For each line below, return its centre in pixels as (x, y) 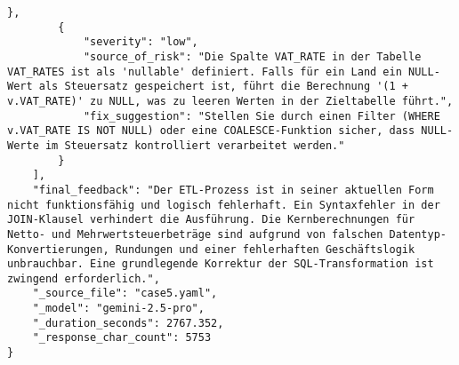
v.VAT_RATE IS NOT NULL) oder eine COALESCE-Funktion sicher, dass (211, 131)
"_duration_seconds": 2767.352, (128, 323)
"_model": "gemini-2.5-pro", (118, 309)
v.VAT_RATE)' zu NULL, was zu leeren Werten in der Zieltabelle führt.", (230, 101)
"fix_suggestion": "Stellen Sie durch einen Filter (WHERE (262, 116)
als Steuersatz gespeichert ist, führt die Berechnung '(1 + (224, 87)
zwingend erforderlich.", (84, 278)
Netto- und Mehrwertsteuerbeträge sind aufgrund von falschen (195, 234)
